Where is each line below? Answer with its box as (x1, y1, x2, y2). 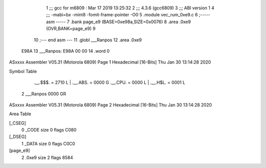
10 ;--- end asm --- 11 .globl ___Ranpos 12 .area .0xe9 (33, 37, 142, 43)
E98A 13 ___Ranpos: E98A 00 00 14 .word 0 (21, 48, 110, 54)
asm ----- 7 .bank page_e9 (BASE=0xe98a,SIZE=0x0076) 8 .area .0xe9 (46, 19, 191, 25)
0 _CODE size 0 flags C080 (21, 127, 77, 133)
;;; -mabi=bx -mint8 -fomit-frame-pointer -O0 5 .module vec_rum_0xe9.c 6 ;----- (46, 12, 210, 18)
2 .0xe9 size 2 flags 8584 (21, 154, 73, 160)
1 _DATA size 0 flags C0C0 (21, 140, 75, 146)
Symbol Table (9, 68, 37, 74)
